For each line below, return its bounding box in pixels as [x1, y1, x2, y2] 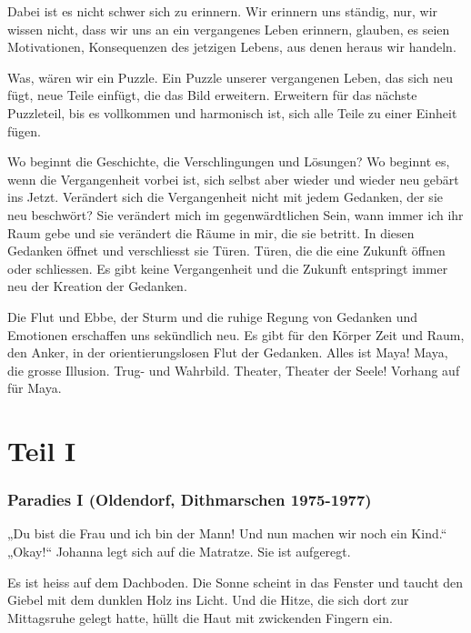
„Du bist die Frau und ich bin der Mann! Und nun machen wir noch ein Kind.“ [7, 524, 447, 543]
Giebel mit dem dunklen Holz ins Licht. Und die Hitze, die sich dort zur [7, 590, 409, 609]
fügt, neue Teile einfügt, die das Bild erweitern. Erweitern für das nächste [7, 85, 417, 105]
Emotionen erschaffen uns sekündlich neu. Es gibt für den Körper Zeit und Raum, [7, 325, 465, 344]
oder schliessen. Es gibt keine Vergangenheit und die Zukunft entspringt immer [7, 258, 448, 277]
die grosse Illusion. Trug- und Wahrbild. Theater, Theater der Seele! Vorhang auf [7, 360, 460, 379]
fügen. [7, 121, 41, 140]
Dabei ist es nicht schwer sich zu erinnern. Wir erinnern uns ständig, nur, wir [7, 2, 438, 20]
